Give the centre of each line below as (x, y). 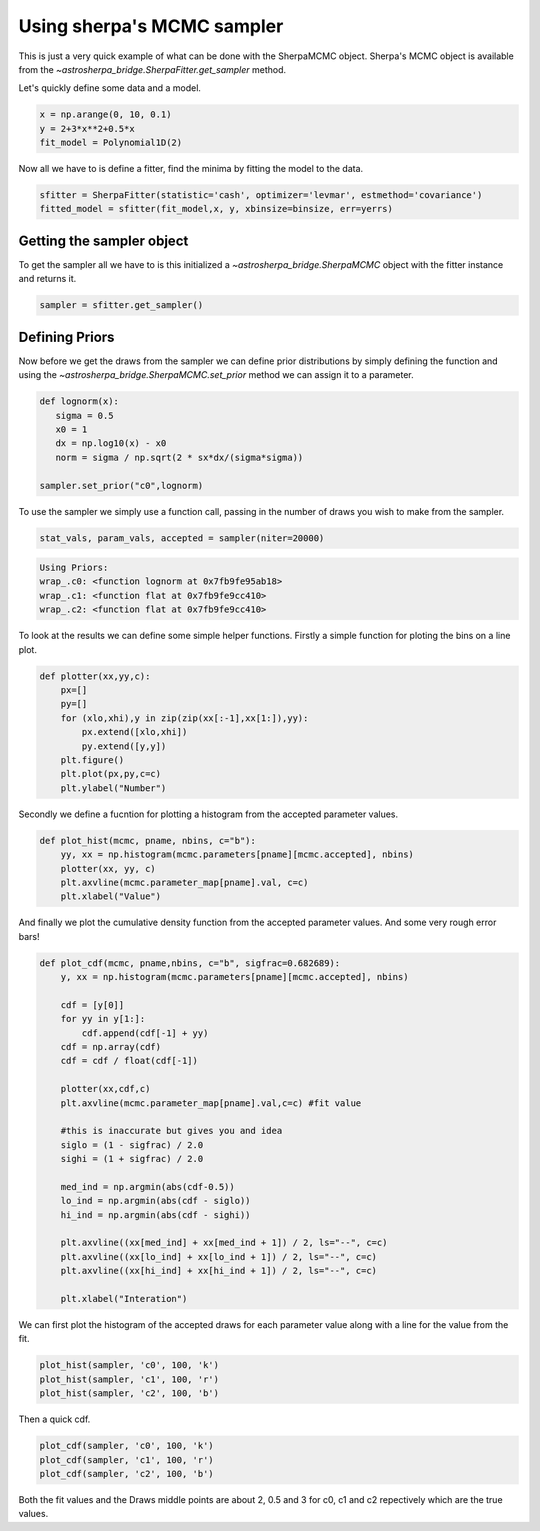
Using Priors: (74, 568)
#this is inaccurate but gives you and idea (171, 1131)
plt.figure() (92, 759)
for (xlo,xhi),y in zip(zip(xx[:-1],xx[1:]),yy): (184, 718)
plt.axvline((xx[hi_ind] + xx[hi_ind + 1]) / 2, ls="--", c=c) (219, 1271)
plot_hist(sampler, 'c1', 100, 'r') (129, 1379)
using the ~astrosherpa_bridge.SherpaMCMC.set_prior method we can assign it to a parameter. (216, 375)
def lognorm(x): (79, 401)
